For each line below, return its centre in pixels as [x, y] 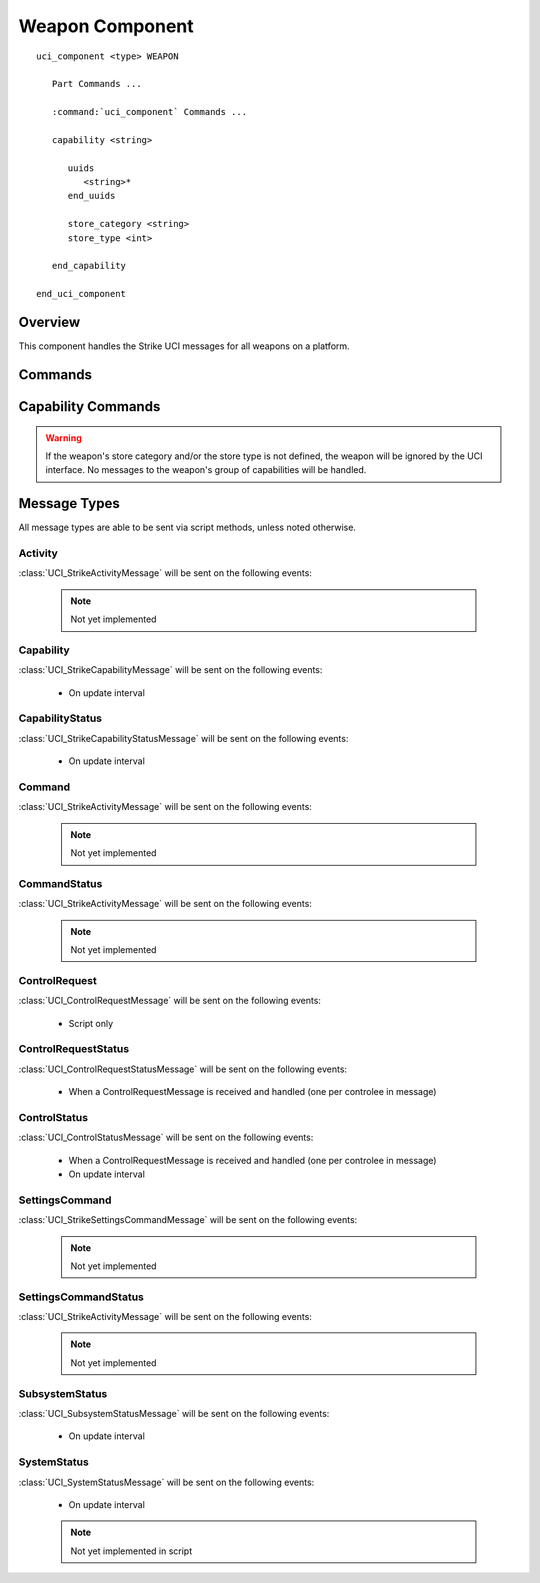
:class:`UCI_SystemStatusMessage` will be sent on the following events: [166, 1482]
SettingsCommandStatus [81, 1297]
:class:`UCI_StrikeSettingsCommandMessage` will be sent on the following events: [188, 1220]
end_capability [89, 266]
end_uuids [91, 196]
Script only [91, 1023]
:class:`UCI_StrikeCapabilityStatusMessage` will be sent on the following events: [183, 738]
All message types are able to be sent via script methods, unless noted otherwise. [187, 527]
